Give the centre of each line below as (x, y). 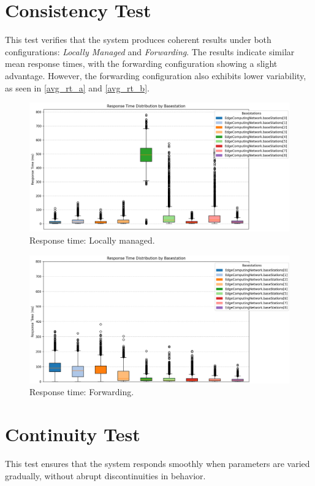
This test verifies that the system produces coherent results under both (138, 40)
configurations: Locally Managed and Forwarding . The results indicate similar (150, 51)
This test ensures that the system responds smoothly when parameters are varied (157, 464)
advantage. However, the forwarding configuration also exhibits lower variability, (156, 75)
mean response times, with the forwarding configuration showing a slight (141, 64)
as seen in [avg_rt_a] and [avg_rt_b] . (77, 87)
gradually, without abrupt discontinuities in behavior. (105, 475)
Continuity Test (73, 434)
